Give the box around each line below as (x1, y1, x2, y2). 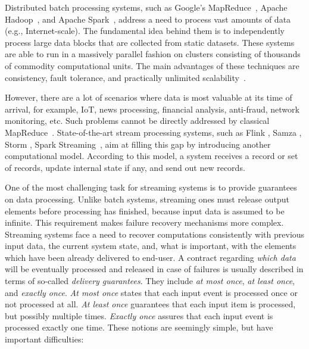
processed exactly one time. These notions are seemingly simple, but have (5, 321, 273, 334)
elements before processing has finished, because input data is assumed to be (5, 204, 285, 217)
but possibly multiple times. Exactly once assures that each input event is (5, 309, 273, 322)
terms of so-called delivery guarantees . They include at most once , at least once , (5, 275, 295, 287)
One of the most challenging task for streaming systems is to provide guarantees (5, 181, 297, 194)
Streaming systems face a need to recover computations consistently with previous (5, 228, 305, 240)
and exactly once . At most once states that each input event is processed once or (5, 286, 298, 298)
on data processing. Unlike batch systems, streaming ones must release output (5, 192, 289, 205)
